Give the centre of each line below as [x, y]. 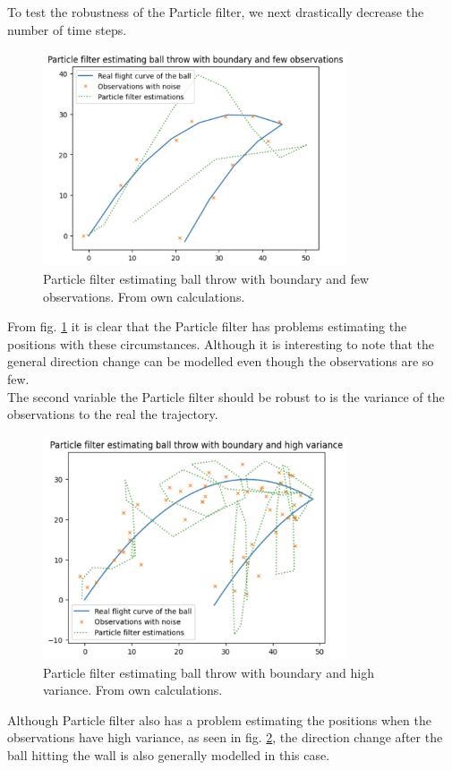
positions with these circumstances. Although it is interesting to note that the [221, 343]
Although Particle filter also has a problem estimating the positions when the [219, 719]
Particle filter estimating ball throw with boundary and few [206, 278]
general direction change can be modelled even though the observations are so [221, 361]
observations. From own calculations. [144, 296]
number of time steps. [67, 29]
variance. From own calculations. [133, 690]
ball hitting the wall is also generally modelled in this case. [169, 755]
